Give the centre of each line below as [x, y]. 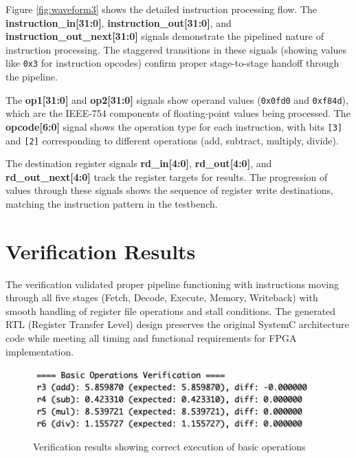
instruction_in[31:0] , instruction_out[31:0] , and [119, 22]
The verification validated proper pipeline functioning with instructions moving [172, 284]
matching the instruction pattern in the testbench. [112, 203]
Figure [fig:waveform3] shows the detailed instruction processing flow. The [162, 9]
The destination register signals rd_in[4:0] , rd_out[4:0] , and [139, 163]
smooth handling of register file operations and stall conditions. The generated [171, 310]
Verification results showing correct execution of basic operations [169, 447]
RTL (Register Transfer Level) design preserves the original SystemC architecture [177, 324]
